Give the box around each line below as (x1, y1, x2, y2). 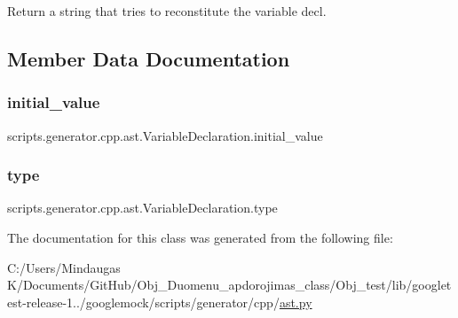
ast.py (279, 292, 312, 311)
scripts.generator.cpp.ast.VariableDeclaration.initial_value (7, 126, 323, 144)
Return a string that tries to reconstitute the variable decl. (7, 2, 327, 19)
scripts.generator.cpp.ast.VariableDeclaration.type (7, 198, 278, 217)
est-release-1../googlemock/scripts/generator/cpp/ (7, 292, 280, 311)
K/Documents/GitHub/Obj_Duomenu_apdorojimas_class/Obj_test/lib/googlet (7, 275, 452, 294)
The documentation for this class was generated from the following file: (7, 229, 393, 246)
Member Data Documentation (7, 44, 290, 72)
